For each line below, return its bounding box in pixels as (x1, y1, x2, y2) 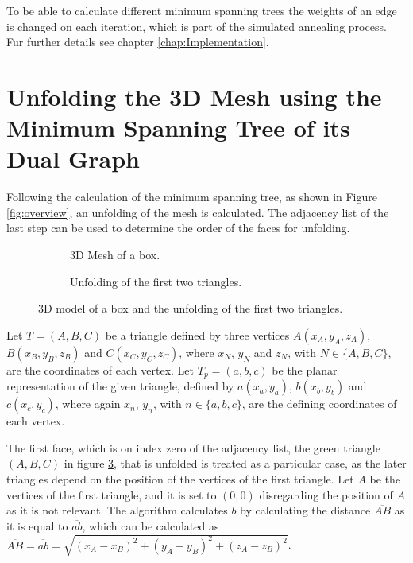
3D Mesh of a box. (70, 247, 160, 263)
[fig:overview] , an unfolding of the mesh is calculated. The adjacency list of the (6, 204, 389, 220)
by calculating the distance (240, 502, 371, 518)
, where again (55, 395, 121, 412)
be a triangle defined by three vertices (105, 326, 290, 343)
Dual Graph (6, 142, 140, 175)
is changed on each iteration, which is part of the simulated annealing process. (6, 17, 387, 34)
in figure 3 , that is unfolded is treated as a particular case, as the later (64, 455, 407, 472)
